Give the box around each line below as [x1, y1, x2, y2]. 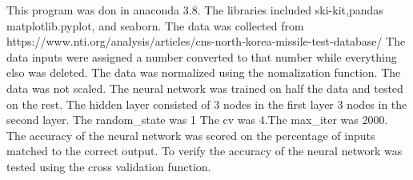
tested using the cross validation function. [6, 158, 211, 174]
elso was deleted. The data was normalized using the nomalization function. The [6, 64, 401, 81]
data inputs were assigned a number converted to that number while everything [6, 48, 397, 65]
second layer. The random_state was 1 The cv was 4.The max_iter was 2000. [6, 111, 388, 128]
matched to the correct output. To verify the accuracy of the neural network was [6, 142, 403, 159]
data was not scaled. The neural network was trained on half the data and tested [6, 79, 403, 96]
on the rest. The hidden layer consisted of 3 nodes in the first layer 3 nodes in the [6, 95, 407, 112]
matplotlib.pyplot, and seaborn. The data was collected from [6, 17, 304, 34]
